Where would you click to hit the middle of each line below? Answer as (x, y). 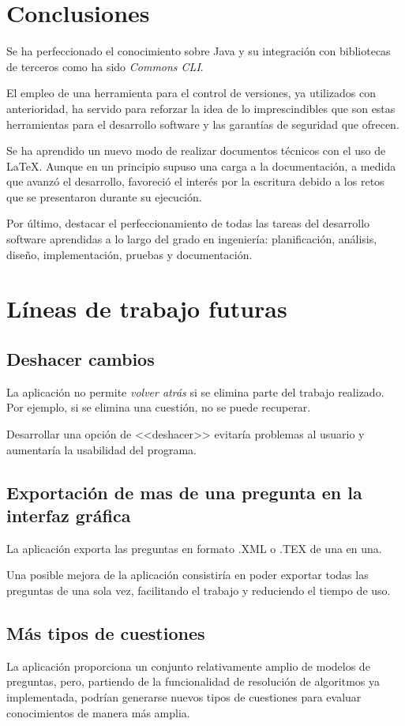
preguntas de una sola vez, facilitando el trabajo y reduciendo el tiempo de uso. (199, 590)
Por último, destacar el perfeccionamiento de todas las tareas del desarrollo (188, 223)
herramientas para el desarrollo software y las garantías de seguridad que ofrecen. (203, 124)
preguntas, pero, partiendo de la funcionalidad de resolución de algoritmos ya (193, 681)
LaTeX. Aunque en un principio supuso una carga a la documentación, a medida (201, 166)
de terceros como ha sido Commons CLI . (105, 66)
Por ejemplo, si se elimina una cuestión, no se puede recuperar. (159, 407)
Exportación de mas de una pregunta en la (184, 492)
